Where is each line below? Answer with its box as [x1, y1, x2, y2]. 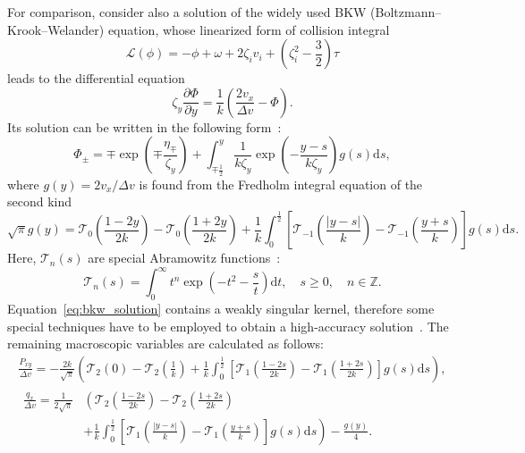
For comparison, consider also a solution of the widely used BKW [7, 3, 367, 21]
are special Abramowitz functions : [88, 248, 281, 267]
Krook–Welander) [7, 20, 105, 38]
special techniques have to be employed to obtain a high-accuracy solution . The [7, 316, 449, 335]
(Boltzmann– [370, 3, 442, 21]
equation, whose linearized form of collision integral [107, 20, 390, 38]
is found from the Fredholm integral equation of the [139, 174, 423, 193]
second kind [7, 192, 72, 211]
